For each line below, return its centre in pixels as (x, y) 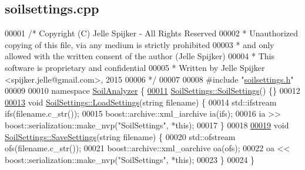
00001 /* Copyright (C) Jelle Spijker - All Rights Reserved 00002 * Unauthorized (152, 33)
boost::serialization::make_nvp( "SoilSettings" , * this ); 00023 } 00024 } (130, 159)
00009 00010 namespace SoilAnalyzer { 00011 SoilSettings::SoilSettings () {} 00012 (152, 91)
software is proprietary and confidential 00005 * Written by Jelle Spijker (135, 67)
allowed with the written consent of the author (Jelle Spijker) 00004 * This (140, 56)
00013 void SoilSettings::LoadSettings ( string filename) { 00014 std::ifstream (141, 102)
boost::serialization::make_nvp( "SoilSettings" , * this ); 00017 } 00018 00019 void (147, 125)
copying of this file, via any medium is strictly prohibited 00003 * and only (140, 44)
